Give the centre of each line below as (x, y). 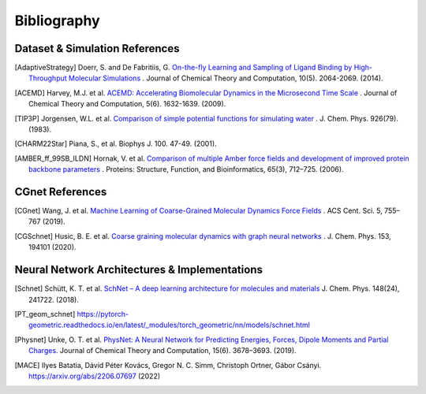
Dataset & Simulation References (97, 48)
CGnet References (61, 192)
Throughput (48, 78)
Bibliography (57, 20)
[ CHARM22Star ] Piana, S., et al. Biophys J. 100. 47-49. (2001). (116, 144)
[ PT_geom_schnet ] (45, 314)
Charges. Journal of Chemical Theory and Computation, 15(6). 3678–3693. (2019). (163, 351)
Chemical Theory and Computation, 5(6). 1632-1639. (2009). (127, 104)
